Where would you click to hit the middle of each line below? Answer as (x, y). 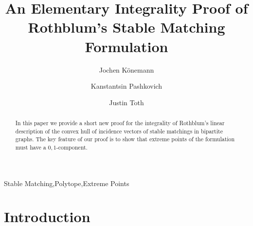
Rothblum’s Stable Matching (126, 27)
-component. (72, 147)
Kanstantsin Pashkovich (126, 86)
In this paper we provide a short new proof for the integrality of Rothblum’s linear (120, 123)
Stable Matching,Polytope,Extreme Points (67, 183)
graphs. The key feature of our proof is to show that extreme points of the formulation (125, 139)
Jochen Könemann (126, 69)
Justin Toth (126, 102)
